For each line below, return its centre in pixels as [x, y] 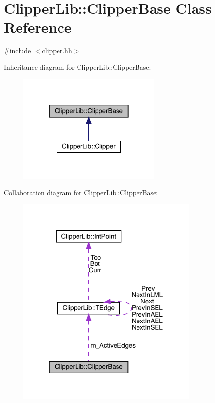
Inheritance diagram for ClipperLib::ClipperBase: [78, 67]
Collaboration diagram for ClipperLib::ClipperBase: [81, 192]
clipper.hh [57, 50]
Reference [38, 27]
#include [18, 50]
